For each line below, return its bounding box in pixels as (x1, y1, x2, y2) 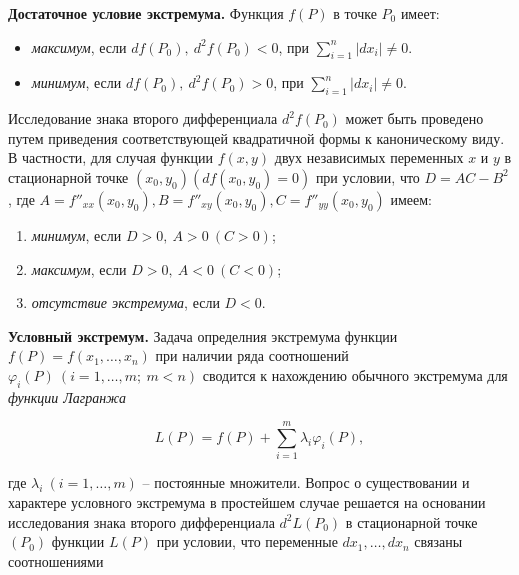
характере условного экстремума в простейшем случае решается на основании (8, 492, 486, 513)
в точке (333, 3, 377, 23)
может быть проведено (345, 108, 484, 129)
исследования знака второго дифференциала (8, 511, 275, 532)
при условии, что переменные (156, 531, 338, 552)
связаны (414, 531, 463, 552)
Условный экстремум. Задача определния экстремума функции (8, 325, 398, 346)
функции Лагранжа (8, 386, 126, 407)
